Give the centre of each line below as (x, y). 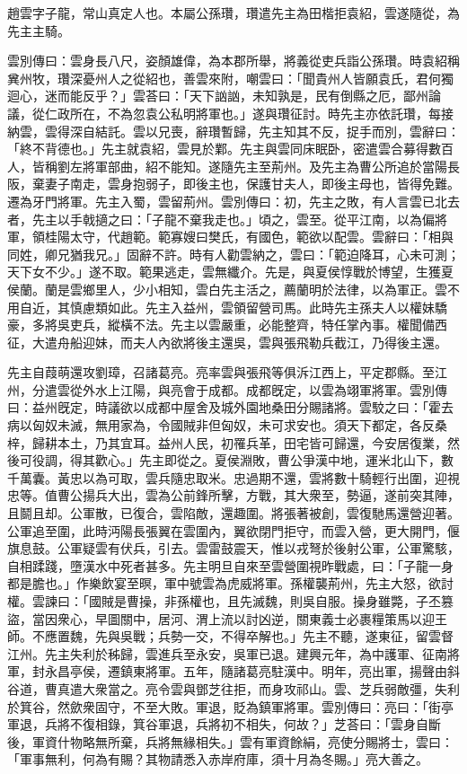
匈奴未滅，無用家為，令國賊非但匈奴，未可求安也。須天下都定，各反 (233, 425)
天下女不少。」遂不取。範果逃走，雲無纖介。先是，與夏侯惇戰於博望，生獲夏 (230, 272)
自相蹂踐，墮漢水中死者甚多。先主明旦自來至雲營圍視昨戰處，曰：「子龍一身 (230, 565)
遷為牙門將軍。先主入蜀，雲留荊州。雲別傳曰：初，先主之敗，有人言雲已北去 (233, 201)
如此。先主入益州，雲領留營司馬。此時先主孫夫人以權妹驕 (277, 307)
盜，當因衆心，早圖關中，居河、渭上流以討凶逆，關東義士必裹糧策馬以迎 (221, 618)
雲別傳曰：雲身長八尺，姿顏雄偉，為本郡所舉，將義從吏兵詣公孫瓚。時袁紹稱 (233, 61)
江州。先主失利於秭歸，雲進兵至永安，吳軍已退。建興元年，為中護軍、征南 (227, 653)
